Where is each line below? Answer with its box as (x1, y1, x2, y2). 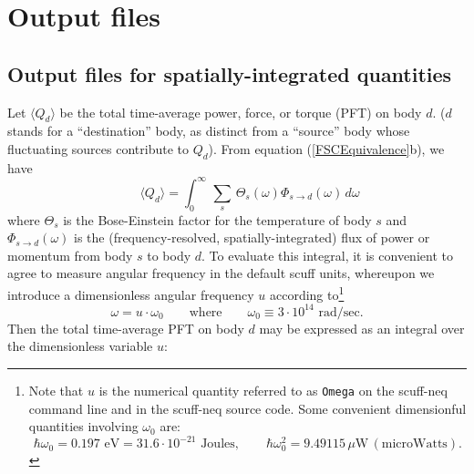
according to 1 (269, 283, 345, 304)
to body (147, 245, 191, 264)
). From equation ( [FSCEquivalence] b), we (208, 139, 445, 158)
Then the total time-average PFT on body (7, 318, 244, 337)
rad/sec (318, 305, 360, 319)
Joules (201, 438, 235, 451)
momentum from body (7, 245, 133, 264)
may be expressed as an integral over (259, 318, 465, 337)
